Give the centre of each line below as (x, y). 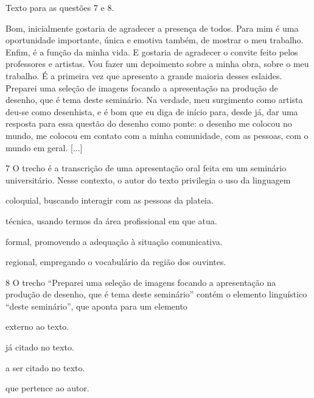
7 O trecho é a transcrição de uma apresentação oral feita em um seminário (146, 168)
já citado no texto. (40, 347)
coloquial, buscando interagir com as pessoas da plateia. (110, 200)
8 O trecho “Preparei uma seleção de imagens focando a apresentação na (141, 282)
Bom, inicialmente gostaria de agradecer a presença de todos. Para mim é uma (152, 28)
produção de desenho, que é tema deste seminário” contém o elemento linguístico (156, 294)
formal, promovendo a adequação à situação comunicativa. (114, 241)
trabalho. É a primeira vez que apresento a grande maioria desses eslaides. (144, 75)
